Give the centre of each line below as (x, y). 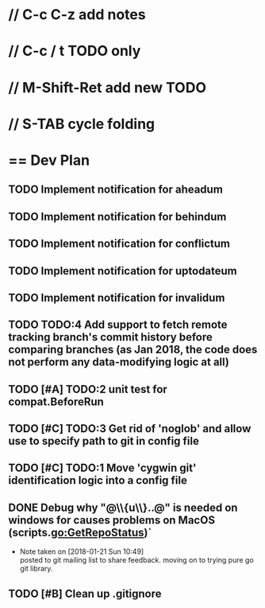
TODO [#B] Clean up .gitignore (85, 593)
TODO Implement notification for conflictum (119, 244)
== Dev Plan (49, 160)
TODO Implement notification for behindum (117, 216)
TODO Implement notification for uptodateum (123, 271)
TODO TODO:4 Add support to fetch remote (118, 325)
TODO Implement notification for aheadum (116, 190)
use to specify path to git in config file (104, 441)
